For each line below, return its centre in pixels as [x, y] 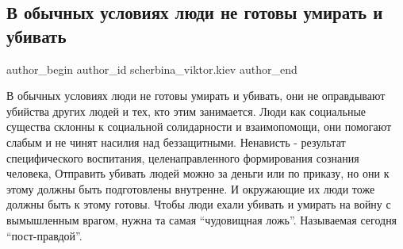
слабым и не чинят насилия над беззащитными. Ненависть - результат [176, 142]
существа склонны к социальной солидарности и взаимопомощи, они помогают [199, 126]
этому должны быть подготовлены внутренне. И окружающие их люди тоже [191, 188]
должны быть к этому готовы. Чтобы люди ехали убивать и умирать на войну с [199, 204]
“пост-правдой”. [44, 235]
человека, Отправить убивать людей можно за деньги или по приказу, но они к [198, 173]
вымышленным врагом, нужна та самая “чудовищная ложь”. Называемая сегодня [202, 219]
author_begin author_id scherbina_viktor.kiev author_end [152, 69]
